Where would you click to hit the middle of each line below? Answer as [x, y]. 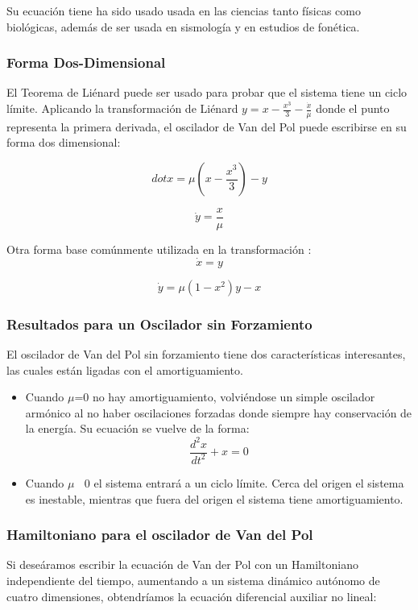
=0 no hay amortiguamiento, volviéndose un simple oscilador [225, 397]
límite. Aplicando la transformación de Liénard [122, 108]
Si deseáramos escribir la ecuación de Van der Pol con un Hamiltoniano [182, 564]
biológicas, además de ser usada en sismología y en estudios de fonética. [183, 26]
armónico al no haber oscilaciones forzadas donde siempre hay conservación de [219, 412]
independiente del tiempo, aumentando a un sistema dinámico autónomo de [193, 580]
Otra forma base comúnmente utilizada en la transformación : [159, 249]
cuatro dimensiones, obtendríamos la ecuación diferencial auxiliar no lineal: [192, 596]
